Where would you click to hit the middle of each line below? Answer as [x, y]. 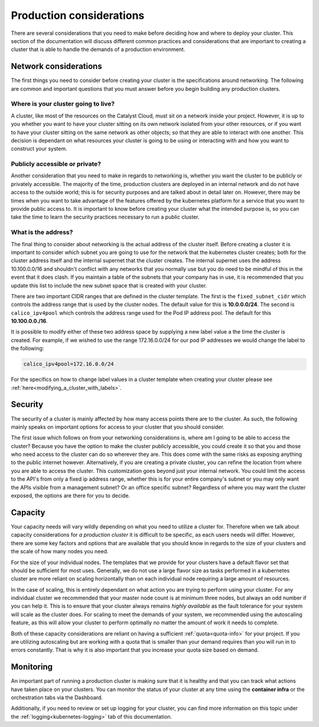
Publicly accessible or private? [56, 164]
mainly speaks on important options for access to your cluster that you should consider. [118, 427]
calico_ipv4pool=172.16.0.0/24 [69, 364]
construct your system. [39, 149]
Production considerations [78, 15]
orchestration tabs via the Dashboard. [57, 697]
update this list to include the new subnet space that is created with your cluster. [109, 285]
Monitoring [32, 667]
